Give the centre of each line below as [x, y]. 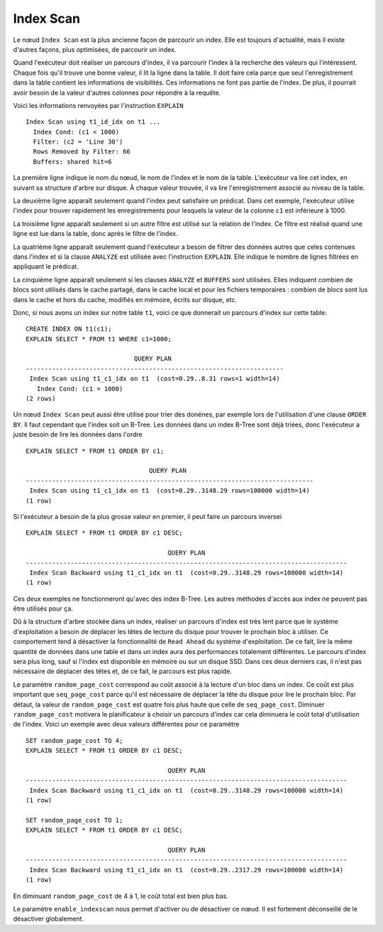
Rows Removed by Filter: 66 [82, 152]
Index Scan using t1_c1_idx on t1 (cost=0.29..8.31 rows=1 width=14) [155, 379]
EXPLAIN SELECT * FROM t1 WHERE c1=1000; [99, 339]
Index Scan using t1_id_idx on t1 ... [93, 122]
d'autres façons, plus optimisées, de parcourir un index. [95, 49]
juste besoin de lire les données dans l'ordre [78, 434]
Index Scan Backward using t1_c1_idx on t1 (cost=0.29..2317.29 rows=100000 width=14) [187, 870]
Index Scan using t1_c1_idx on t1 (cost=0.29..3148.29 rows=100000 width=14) [170, 491]
